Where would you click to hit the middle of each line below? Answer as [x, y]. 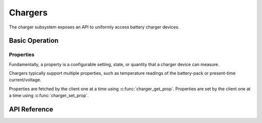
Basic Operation [34, 41]
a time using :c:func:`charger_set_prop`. [49, 96]
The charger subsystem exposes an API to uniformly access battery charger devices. [94, 27]
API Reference [31, 109]
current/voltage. [25, 80]
